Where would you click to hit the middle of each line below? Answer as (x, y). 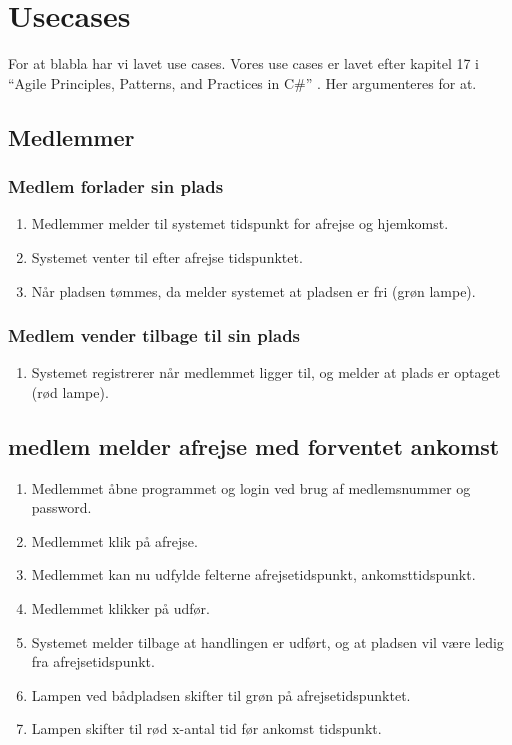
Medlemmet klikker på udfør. (121, 608)
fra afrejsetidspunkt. (93, 661)
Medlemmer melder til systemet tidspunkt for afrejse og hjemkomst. (240, 223)
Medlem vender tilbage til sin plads (154, 335)
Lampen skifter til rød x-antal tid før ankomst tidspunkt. (206, 728)
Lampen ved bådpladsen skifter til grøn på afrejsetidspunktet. (221, 694)
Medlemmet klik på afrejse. (114, 540)
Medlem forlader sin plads (116, 186)
